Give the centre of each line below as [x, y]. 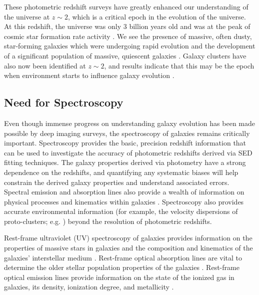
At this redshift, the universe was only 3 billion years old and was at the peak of [127, 26]
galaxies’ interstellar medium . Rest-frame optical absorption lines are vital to [123, 257]
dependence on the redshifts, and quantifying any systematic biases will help [121, 172]
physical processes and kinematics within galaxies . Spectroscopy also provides [124, 201]
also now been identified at [45, 65]
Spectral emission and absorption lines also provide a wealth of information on [124, 192]
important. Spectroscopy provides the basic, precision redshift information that [125, 143]
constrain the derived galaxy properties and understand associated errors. [117, 182]
